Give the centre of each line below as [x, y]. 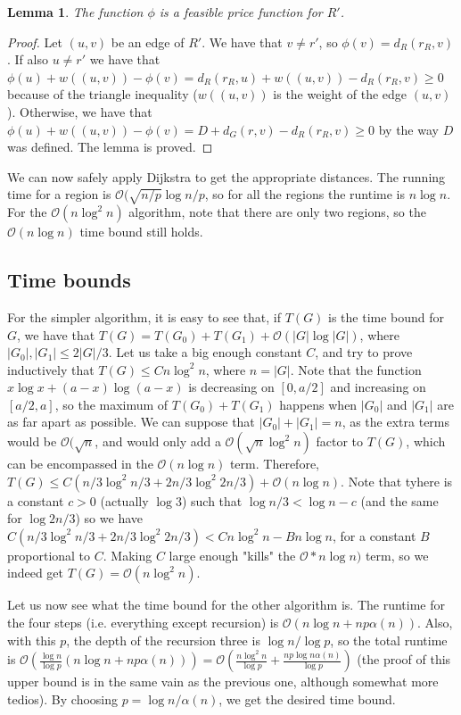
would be [32, 441]
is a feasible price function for [241, 12]
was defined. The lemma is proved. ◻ [110, 147]
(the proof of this [404, 659]
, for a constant [374, 535]
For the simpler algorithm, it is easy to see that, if [144, 316]
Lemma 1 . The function [75, 12]
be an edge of [148, 42]
